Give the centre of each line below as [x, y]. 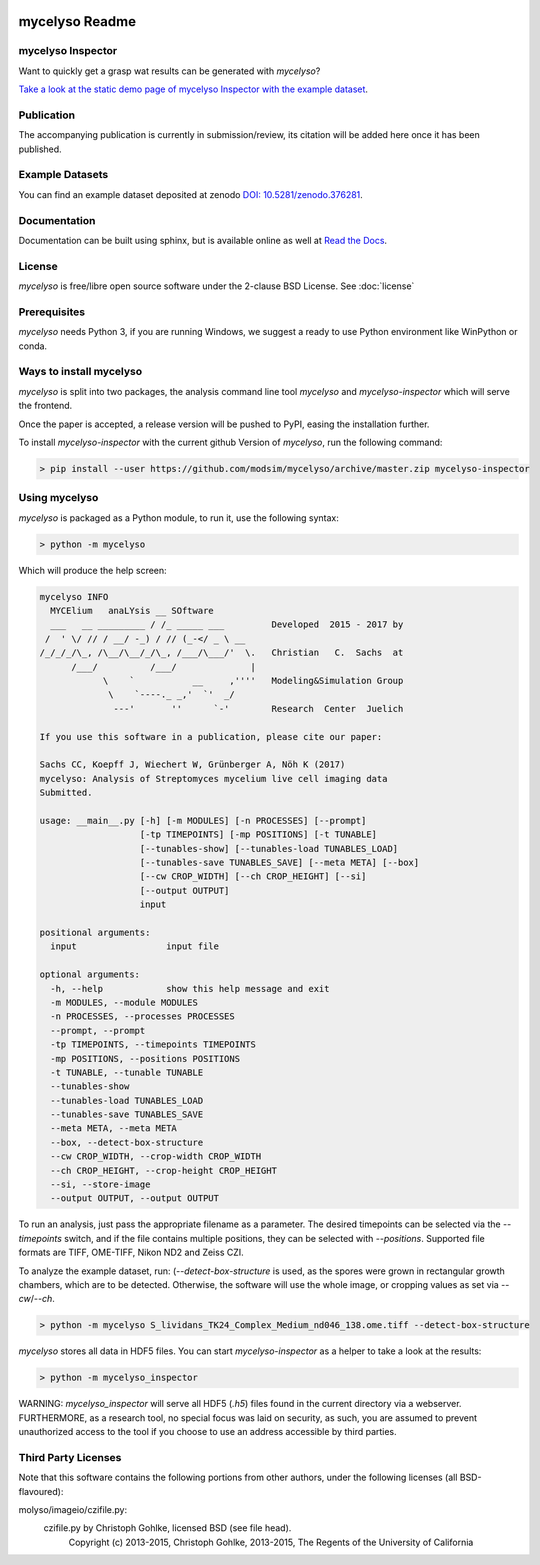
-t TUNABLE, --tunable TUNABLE [127, 1072]
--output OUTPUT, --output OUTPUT [135, 1198]
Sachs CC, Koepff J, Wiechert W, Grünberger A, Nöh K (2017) [192, 764]
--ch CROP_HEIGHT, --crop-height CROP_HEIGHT [163, 1170]
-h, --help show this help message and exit [190, 988]
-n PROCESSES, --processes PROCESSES [142, 1016]
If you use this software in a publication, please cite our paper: [211, 736]
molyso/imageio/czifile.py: [73, 1509]
